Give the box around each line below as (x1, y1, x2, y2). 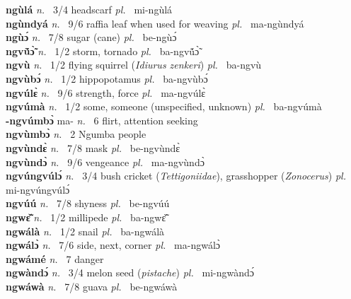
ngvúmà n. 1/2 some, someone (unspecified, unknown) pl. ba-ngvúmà (6, 99, 322, 114)
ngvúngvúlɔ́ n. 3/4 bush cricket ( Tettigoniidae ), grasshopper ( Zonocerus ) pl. (6, 168, 347, 183)
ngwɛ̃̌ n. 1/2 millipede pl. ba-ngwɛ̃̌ (6, 209, 166, 224)
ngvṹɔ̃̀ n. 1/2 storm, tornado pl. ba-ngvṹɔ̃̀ (6, 43, 200, 58)
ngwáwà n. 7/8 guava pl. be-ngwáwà (6, 279, 178, 293)
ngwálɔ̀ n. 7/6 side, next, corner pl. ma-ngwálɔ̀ (6, 238, 221, 252)
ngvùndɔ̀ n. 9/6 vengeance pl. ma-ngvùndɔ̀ (6, 154, 205, 169)
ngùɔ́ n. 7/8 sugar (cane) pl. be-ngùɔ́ (6, 30, 177, 45)
